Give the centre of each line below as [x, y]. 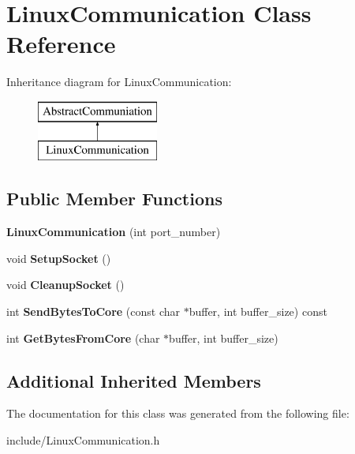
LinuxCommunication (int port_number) [114, 232]
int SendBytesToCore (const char [93, 311]
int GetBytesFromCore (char [83, 338]
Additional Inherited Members [134, 380]
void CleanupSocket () [65, 285]
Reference [61, 44]
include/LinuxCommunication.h [83, 440]
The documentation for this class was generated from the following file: [178, 413]
